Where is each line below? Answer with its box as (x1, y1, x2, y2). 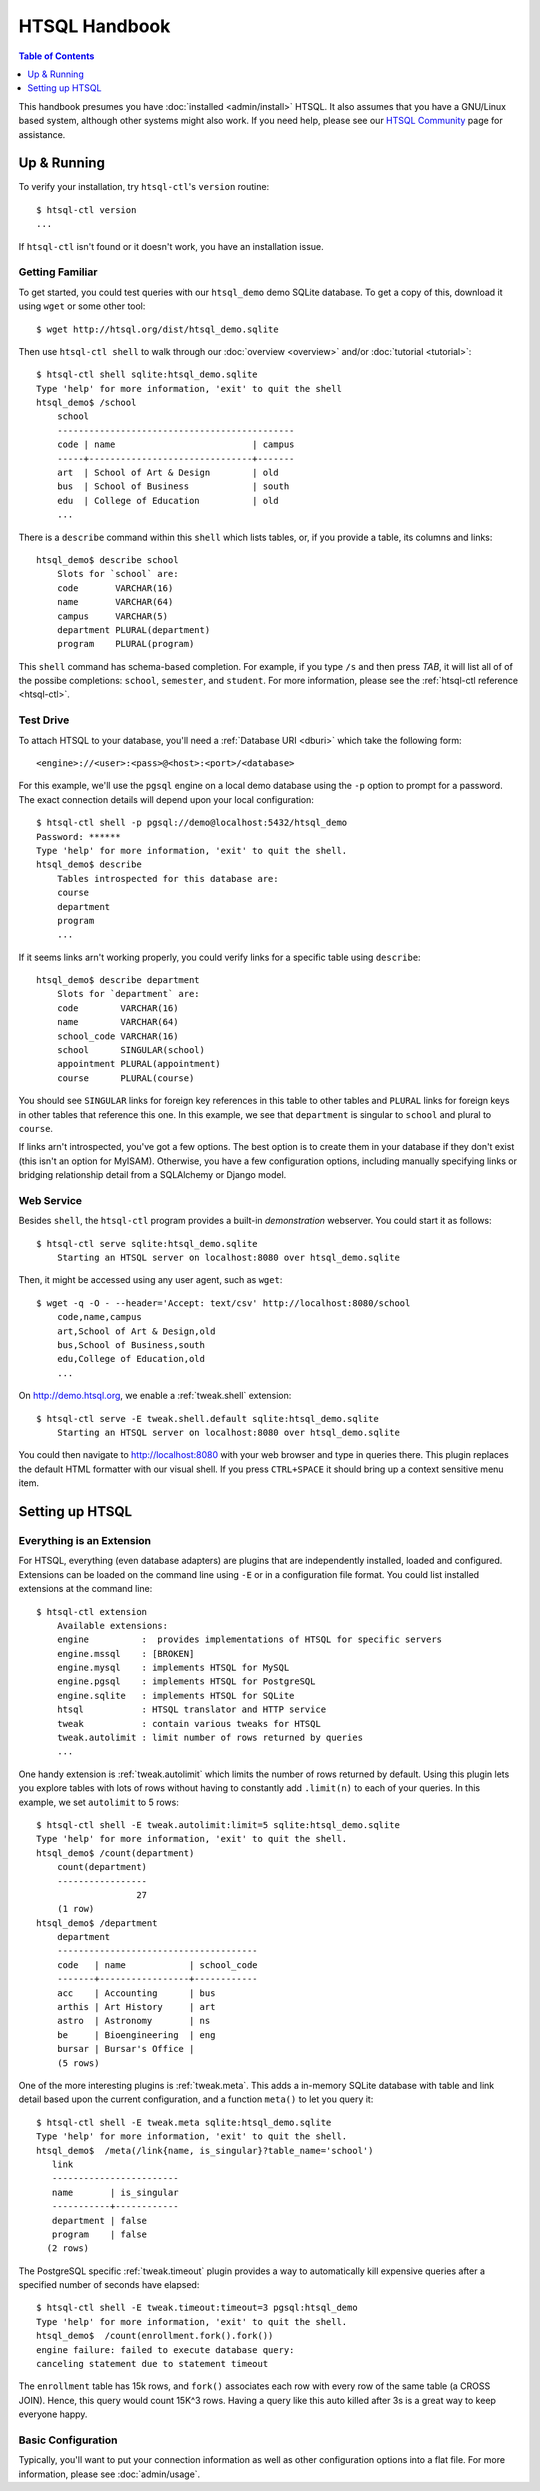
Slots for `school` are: (56, 568, 179, 580)
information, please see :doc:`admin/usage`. (18, 2468, 201, 2480)
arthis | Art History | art (56, 2001, 216, 2013)
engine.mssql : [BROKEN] (56, 1648, 195, 1659)
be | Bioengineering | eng (56, 2029, 216, 2040)
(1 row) (56, 1903, 95, 1915)
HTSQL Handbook (18, 15, 171, 37)
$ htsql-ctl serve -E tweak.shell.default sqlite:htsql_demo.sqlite (36, 1413, 379, 1424)
